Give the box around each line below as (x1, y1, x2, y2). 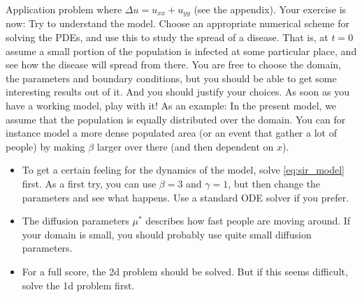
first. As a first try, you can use (22, 176, 157, 190)
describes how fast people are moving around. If (145, 213, 351, 228)
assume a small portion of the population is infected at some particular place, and (6, 43, 357, 58)
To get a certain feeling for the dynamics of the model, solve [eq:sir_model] (22, 162, 345, 177)
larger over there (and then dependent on (96, 139, 274, 153)
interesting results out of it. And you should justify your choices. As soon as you (6, 84, 349, 99)
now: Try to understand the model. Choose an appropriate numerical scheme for (6, 16, 350, 31)
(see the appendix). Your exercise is (194, 2, 347, 16)
